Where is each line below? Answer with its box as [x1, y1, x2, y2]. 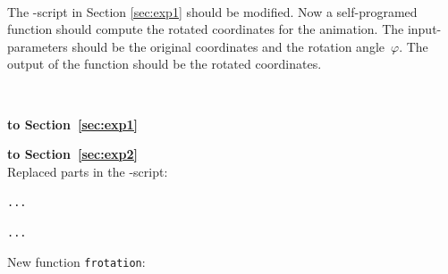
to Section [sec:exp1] [7, 114, 139, 133]
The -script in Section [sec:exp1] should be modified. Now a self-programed [7, 2, 418, 21]
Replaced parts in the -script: [7, 162, 168, 180]
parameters [7, 37, 68, 55]
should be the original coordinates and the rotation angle [72, 37, 385, 55]
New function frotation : [7, 252, 146, 270]
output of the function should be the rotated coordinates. [7, 54, 322, 73]
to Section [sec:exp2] [7, 145, 139, 163]
